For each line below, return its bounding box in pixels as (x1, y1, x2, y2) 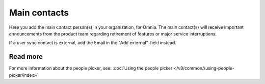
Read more (9, 52, 43, 61)
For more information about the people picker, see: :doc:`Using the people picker (9, 66, 173, 71)
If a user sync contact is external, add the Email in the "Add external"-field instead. (9, 40, 177, 46)
